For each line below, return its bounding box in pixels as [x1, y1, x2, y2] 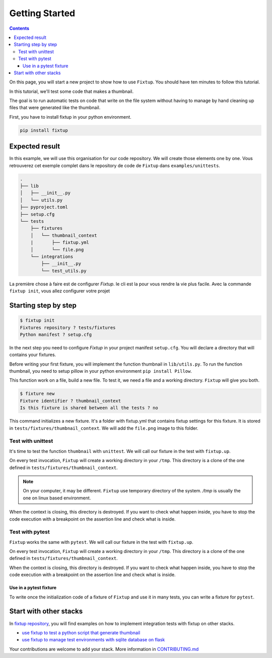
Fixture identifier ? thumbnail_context [20, 398, 121, 403]
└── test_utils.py [41, 268, 87, 274]
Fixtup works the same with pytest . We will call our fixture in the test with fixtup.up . [9, 539, 193, 545]
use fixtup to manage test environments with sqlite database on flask [22, 637, 165, 643]
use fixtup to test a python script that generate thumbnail [22, 629, 141, 636]
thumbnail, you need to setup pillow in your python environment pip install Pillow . [9, 368, 192, 374]
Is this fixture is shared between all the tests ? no [20, 405, 158, 411]
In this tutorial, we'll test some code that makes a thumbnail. [9, 88, 134, 94]
